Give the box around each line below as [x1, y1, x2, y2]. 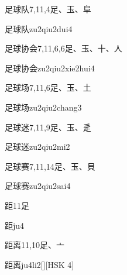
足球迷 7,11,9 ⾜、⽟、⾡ [5, 121, 91, 133]
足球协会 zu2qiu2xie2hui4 [5, 61, 95, 74]
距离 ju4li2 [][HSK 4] [5, 258, 74, 270]
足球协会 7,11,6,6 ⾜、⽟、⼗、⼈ [5, 42, 122, 54]
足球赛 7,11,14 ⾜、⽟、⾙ [5, 160, 95, 172]
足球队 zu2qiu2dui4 [5, 22, 73, 35]
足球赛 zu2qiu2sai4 [5, 180, 71, 192]
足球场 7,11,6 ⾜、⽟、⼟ [5, 81, 91, 94]
